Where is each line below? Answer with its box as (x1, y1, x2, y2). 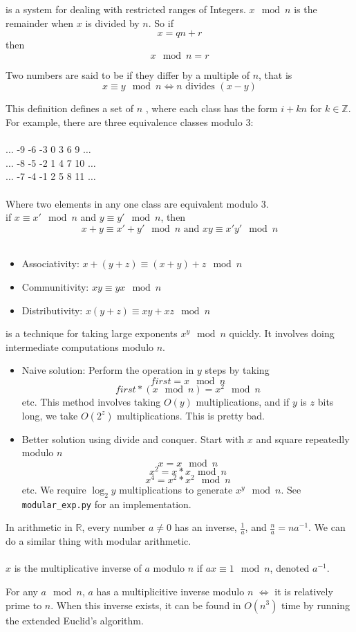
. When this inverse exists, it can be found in (50, 597, 241, 612)
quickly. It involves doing (229, 326, 335, 341)
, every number (82, 520, 146, 534)
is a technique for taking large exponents (6, 326, 178, 341)
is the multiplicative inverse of (14, 561, 142, 575)
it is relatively (274, 584, 333, 598)
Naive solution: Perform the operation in (21, 363, 194, 377)
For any (6, 584, 38, 598)
